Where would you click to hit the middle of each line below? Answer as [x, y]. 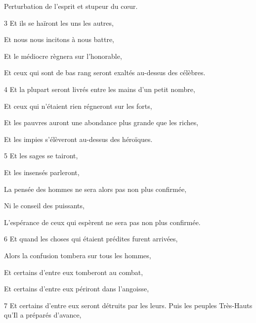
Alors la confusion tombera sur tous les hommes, [78, 255]
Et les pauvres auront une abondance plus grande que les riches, [101, 122]
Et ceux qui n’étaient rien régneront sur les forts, [78, 106]
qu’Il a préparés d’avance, [43, 315]
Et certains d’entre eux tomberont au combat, [74, 272]
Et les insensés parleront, [42, 172]
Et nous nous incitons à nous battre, [59, 39]
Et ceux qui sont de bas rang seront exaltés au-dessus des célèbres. [105, 72]
